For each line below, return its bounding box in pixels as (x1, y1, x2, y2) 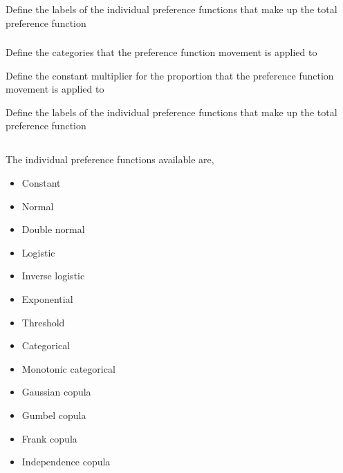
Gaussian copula (21, 384, 91, 399)
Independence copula (21, 454, 111, 469)
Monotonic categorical (21, 361, 115, 375)
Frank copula (21, 431, 77, 445)
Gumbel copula (21, 408, 86, 422)
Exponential (21, 292, 73, 306)
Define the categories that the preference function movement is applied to (6, 45, 317, 59)
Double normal (21, 222, 85, 236)
